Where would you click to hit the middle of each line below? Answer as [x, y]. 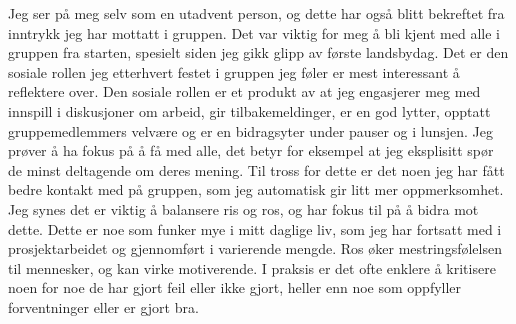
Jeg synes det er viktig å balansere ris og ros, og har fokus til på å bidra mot [243, 208]
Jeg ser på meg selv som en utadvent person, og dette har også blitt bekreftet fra [256, 13]
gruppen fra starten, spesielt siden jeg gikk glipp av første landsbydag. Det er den [258, 52]
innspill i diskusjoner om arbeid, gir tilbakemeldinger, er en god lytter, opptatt [249, 110]
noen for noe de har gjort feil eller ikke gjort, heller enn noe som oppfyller [235, 287]
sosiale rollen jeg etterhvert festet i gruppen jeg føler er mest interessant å [234, 71]
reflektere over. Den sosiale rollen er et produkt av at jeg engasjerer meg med [244, 91]
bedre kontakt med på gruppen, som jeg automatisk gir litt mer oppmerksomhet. [256, 189]
